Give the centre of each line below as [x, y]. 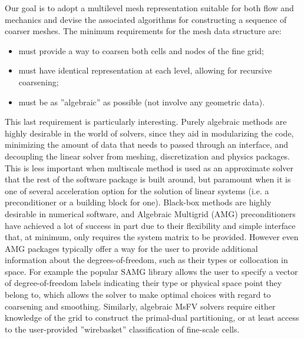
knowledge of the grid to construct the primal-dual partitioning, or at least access [152, 318]
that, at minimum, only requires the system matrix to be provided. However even [152, 237]
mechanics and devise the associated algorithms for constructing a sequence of [146, 19]
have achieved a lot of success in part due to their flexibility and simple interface [150, 225]
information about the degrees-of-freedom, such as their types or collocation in [146, 260]
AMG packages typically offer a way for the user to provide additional [131, 248]
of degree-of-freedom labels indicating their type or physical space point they [143, 283]
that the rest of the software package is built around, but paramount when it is [148, 179]
